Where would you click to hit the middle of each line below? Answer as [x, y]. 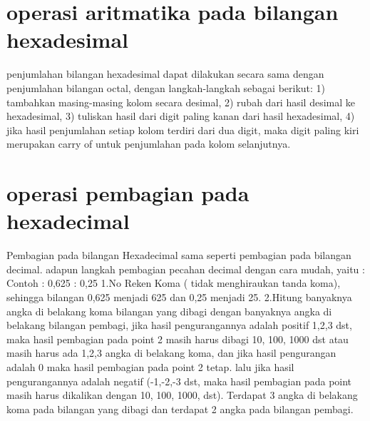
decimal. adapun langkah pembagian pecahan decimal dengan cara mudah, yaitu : [186, 269]
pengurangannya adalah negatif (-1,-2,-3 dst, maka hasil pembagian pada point [179, 381]
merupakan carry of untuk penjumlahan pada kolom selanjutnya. [149, 144]
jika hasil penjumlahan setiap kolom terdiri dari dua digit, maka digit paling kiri [183, 130]
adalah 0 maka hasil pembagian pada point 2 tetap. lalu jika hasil [150, 366]
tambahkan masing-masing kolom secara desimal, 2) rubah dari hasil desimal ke [181, 102]
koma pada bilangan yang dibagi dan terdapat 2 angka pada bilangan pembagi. [180, 409]
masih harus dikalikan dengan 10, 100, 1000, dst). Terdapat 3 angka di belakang [182, 395]
